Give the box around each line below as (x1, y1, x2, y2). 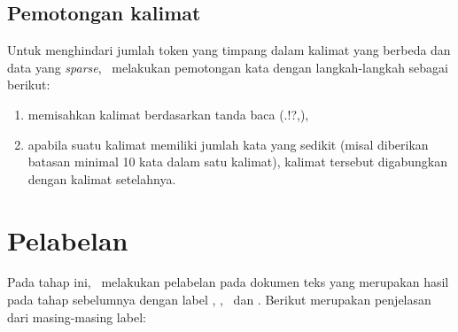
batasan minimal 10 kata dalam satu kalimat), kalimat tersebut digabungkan (27, 152, 447, 171)
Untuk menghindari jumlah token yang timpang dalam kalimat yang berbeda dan (7, 41, 451, 59)
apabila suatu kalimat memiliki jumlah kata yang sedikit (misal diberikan (27, 135, 429, 153)
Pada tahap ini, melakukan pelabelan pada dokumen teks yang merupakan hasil (7, 273, 449, 291)
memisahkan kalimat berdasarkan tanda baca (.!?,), (27, 104, 309, 123)
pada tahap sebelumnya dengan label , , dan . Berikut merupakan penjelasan (7, 290, 431, 309)
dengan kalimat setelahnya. (27, 169, 176, 188)
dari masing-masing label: (7, 307, 146, 326)
